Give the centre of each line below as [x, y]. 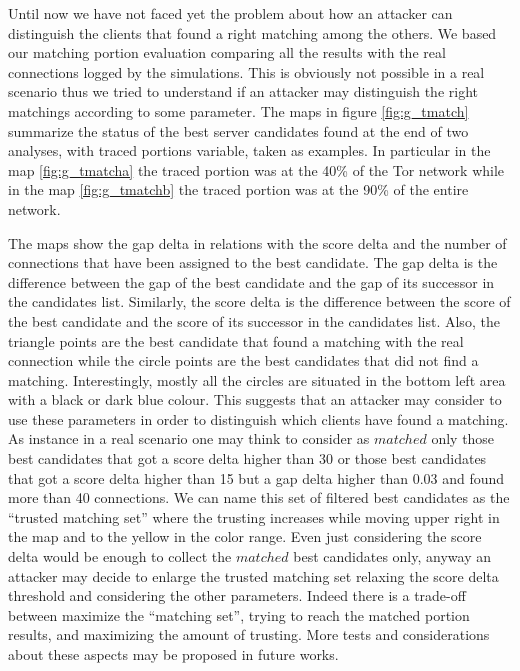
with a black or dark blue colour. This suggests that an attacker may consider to [255, 399]
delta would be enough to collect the [120, 556]
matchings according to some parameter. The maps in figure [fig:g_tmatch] [238, 110]
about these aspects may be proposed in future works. [173, 654]
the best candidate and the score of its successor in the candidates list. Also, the [254, 320]
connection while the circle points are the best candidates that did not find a [243, 360]
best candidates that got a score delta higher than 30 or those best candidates [247, 458]
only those [463, 438]
